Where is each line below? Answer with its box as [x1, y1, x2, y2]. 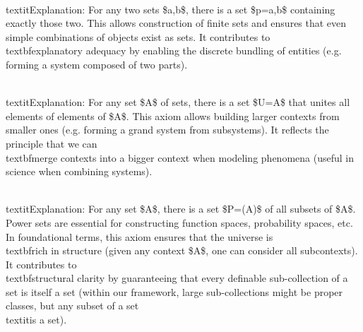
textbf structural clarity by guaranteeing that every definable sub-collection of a [6, 271, 348, 285]
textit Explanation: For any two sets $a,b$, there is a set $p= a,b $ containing [6, 1, 335, 16]
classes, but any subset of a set [6, 298, 139, 313]
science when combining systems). [6, 164, 153, 179]
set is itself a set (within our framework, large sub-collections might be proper [6, 284, 343, 299]
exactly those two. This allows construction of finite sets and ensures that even [6, 16, 347, 30]
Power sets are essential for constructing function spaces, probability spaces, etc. [6, 215, 353, 230]
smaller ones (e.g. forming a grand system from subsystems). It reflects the [6, 122, 329, 137]
